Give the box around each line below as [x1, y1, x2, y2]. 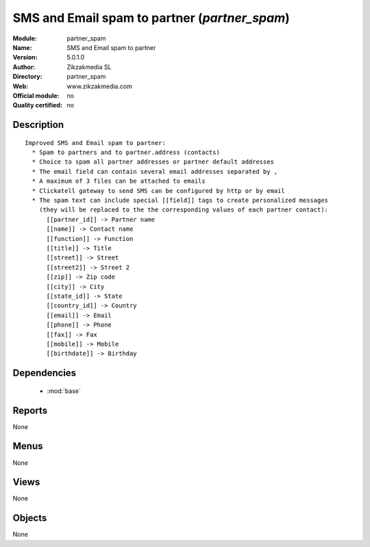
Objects [12, 512, 47, 524]
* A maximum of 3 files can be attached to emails [32, 177, 206, 185]
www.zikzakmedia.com [66, 82, 133, 90]
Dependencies [12, 367, 77, 379]
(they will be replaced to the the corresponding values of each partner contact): [38, 206, 329, 214]
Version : [12, 53, 38, 62]
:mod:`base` [47, 387, 82, 395]
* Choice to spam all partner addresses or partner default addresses [32, 158, 274, 166]
